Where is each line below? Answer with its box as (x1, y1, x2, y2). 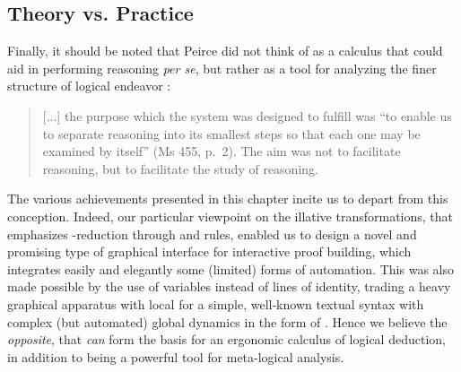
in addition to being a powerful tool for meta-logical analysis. (7, 347, 344, 366)
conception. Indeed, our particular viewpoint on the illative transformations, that (7, 206, 454, 225)
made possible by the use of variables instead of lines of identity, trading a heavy (7, 277, 451, 296)
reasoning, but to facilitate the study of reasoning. (42, 159, 318, 177)
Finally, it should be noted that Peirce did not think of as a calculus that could (7, 41, 443, 60)
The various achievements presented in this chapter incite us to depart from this (7, 189, 448, 208)
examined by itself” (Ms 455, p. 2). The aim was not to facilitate (42, 142, 401, 160)
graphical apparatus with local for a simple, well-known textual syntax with (7, 294, 424, 313)
